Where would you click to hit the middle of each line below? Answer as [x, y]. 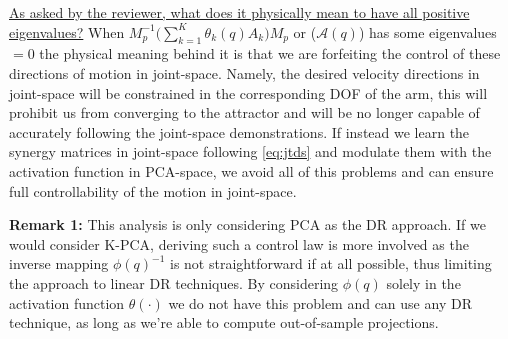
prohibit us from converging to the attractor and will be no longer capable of [244, 112]
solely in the [423, 282]
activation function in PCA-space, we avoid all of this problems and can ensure [251, 170]
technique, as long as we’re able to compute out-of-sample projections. [224, 322]
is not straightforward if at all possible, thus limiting [331, 263]
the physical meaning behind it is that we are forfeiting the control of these [270, 53]
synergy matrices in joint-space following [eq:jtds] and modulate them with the [250, 151]
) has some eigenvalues [427, 31]
